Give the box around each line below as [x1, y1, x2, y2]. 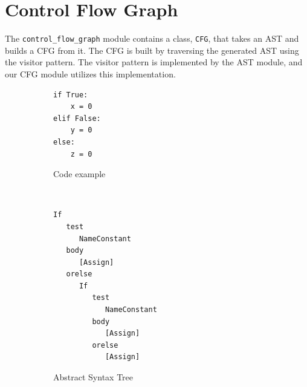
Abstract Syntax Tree [53, 371, 133, 383]
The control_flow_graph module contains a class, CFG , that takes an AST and [5, 32, 299, 45]
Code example [53, 167, 106, 180]
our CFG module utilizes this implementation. [5, 67, 176, 80]
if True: [53, 90, 88, 99]
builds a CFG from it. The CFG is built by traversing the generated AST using [5, 44, 299, 56]
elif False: [53, 114, 101, 123]
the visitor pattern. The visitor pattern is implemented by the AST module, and [5, 56, 303, 68]
